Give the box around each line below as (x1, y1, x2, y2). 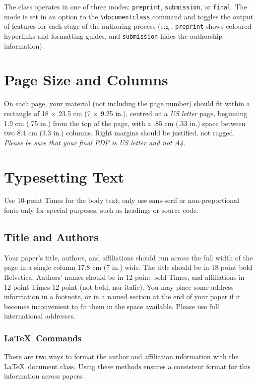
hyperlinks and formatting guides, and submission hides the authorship (4, 30, 223, 41)
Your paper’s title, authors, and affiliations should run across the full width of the (4, 252, 253, 262)
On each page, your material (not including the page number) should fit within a (4, 98, 250, 109)
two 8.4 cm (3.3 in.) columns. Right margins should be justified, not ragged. (4, 128, 235, 138)
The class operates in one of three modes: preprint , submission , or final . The (4, 1, 247, 11)
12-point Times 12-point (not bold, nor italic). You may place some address (4, 281, 234, 292)
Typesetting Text (4, 166, 125, 187)
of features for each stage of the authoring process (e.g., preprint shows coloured (4, 21, 252, 31)
